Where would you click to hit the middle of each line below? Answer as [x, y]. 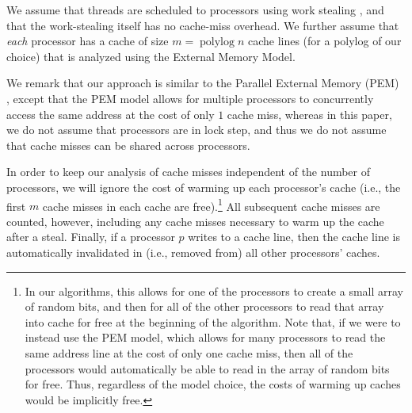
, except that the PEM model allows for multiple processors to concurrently [190, 98]
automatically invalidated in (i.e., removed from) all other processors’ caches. [193, 252]
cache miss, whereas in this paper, [309, 114]
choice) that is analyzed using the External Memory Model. [151, 56]
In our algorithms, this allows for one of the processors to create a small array [214, 291]
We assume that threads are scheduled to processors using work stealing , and [195, 10]
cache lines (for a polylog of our [324, 41]
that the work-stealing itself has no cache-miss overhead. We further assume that [203, 25]
